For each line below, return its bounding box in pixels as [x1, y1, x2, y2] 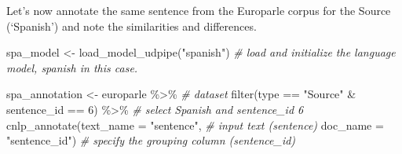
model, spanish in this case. [6, 59, 138, 75]
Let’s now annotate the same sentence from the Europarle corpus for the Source [6, 2, 391, 18]
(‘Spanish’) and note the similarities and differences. [6, 17, 257, 34]
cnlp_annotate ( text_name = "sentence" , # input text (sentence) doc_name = [6, 116, 384, 133]
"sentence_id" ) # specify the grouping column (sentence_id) [6, 132, 296, 148]
